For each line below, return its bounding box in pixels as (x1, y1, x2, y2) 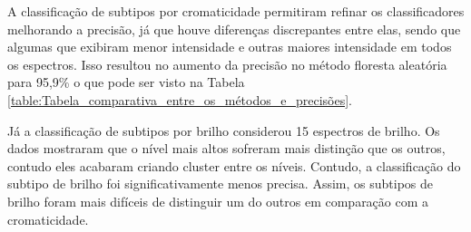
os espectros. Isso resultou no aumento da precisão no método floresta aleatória (7, 54, 447, 73)
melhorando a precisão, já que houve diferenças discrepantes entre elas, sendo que (7, 19, 461, 38)
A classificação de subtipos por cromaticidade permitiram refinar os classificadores (7, 2, 465, 20)
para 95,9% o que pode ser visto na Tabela (7, 72, 245, 92)
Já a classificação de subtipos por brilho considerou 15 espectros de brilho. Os (7, 121, 440, 140)
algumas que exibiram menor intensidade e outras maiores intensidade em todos (7, 37, 452, 56)
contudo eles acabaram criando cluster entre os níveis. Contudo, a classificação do (7, 156, 461, 175)
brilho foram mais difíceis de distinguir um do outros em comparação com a (7, 191, 429, 210)
